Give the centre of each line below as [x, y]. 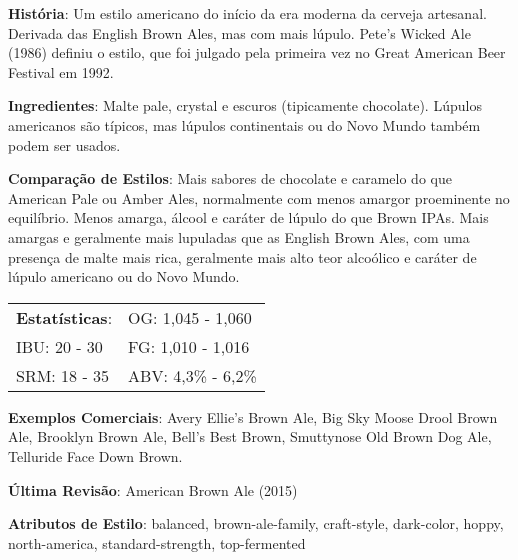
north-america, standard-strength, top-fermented [157, 542]
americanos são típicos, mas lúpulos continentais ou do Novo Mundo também [244, 124]
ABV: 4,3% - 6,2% [192, 375]
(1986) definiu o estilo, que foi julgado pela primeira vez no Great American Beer [257, 52]
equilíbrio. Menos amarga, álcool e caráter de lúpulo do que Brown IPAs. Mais [248, 217]
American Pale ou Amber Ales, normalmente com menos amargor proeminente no [259, 197]
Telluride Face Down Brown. [95, 455]
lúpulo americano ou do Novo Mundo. [124, 276]
